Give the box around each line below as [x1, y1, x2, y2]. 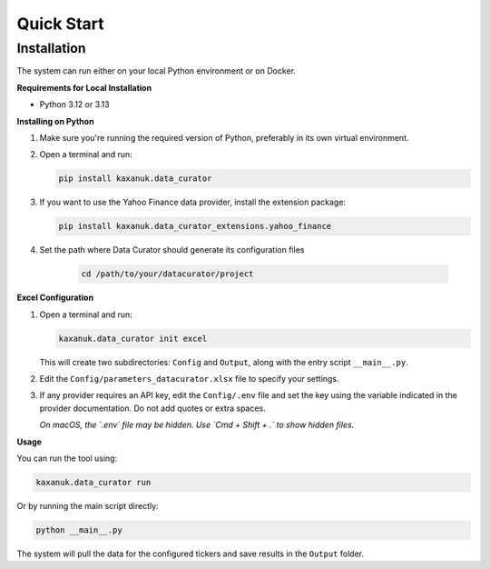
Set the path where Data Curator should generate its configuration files [39, 245, 305, 255]
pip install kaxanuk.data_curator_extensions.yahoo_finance [58, 221, 332, 232]
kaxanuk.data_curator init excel [58, 333, 208, 344]
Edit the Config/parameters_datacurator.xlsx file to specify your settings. [39, 374, 339, 384]
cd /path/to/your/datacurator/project [81, 269, 254, 279]
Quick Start [16, 14, 104, 34]
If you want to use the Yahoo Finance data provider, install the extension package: [39, 196, 347, 208]
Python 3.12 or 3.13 [39, 99, 110, 110]
